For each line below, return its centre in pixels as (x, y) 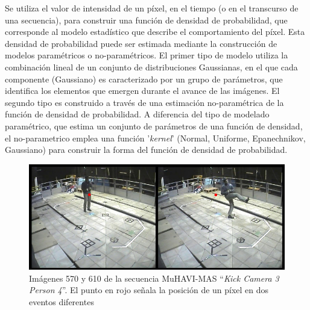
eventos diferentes (62, 301)
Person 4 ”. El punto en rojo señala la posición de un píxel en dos (149, 290)
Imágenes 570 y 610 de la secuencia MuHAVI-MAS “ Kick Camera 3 (154, 278)
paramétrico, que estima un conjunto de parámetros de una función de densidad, (154, 126)
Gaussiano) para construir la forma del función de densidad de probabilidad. (146, 150)
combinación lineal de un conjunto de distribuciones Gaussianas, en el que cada (151, 67)
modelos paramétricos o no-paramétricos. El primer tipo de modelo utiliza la (147, 55)
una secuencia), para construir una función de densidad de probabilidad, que (146, 20)
